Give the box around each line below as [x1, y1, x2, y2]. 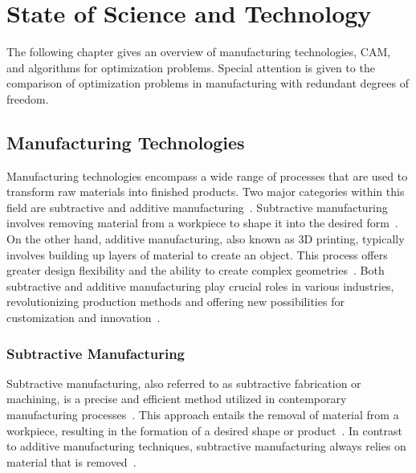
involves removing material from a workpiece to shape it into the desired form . [6, 214, 398, 231]
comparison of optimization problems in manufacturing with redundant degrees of [6, 75, 409, 92]
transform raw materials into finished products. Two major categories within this [6, 183, 405, 200]
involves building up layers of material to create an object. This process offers [6, 246, 388, 263]
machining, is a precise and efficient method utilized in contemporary [6, 390, 347, 407]
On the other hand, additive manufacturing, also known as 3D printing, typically [6, 230, 405, 247]
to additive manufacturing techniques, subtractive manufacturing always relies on [6, 438, 406, 455]
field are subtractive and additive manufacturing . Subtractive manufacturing [6, 198, 388, 215]
